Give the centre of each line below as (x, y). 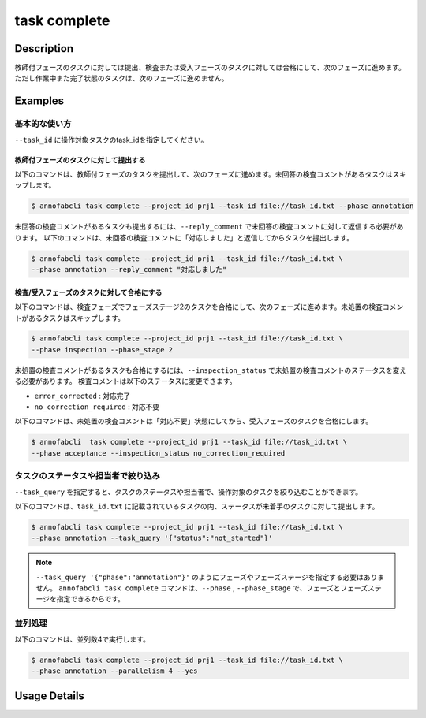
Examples (39, 101)
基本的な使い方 (43, 124)
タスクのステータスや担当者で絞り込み (88, 476)
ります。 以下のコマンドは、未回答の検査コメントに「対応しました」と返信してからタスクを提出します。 (184, 237)
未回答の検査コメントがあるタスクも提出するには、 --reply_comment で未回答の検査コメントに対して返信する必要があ (209, 227)
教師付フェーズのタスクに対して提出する (80, 160)
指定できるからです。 (91, 599)
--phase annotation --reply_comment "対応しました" (129, 270)
